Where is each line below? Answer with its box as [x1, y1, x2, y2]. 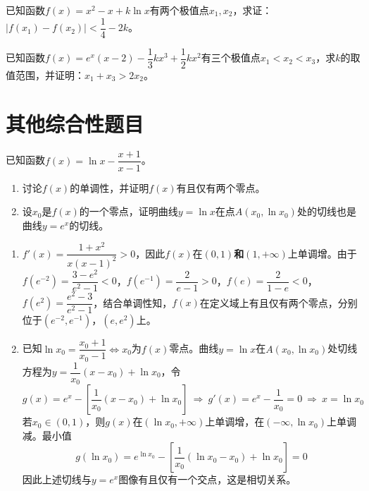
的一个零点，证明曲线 [79, 204, 178, 219]
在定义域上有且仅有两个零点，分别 [199, 295, 358, 310]
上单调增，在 [205, 414, 265, 429]
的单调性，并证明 [70, 180, 149, 195]
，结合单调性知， [93, 295, 173, 310]
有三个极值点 [201, 50, 261, 65]
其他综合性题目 [6, 109, 144, 138]
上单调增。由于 [287, 245, 357, 260]
